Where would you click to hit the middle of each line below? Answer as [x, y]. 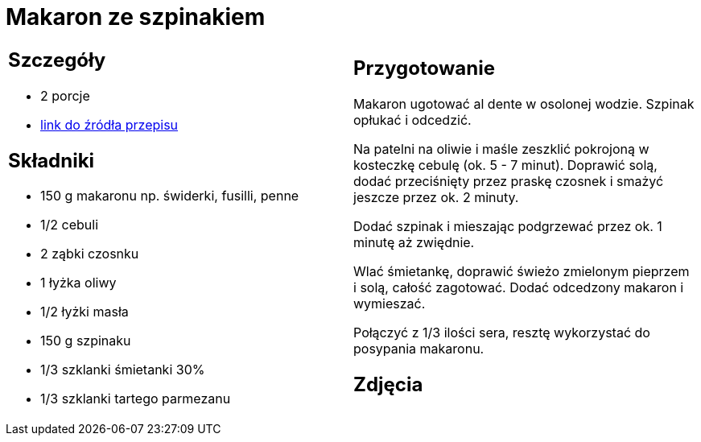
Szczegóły [57, 60]
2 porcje [65, 95]
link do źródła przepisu [109, 124]
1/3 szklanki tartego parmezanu [136, 399]
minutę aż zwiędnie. [414, 242]
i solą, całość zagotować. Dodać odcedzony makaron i [519, 287]
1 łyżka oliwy [78, 283]
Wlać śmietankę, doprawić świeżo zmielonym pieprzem [522, 271]
